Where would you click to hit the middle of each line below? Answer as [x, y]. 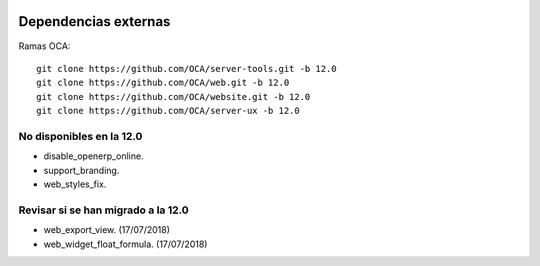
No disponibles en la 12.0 [80, 136]
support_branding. [81, 170]
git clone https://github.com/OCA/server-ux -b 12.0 [168, 111]
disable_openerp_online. [93, 156]
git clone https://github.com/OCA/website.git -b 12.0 [173, 96]
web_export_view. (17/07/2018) [106, 230]
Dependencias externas [94, 21]
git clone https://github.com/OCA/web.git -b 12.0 [163, 83]
